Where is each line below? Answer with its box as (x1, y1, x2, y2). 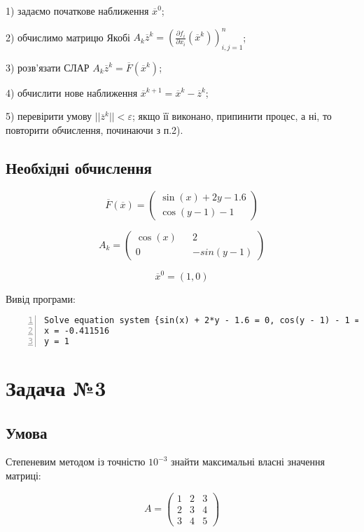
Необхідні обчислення (6, 157, 152, 179)
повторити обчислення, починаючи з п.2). (6, 123, 183, 137)
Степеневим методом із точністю (6, 454, 146, 469)
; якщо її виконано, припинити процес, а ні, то (132, 109, 332, 123)
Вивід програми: (6, 291, 76, 306)
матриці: (6, 468, 41, 482)
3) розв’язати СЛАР (6, 60, 90, 74)
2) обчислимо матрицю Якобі (6, 29, 130, 44)
